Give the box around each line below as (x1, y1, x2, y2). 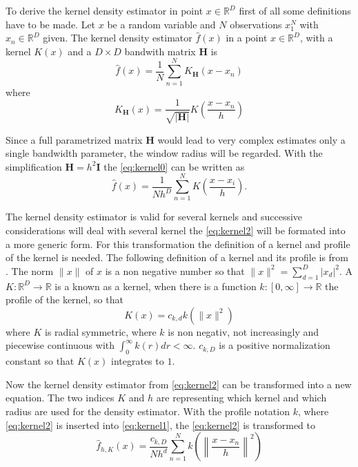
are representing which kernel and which (156, 390, 327, 405)
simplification (6, 159, 62, 173)
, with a (299, 30, 333, 45)
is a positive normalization (219, 338, 330, 352)
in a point (226, 30, 268, 45)
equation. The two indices (6, 390, 115, 405)
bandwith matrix (124, 44, 196, 58)
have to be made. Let (6, 17, 96, 31)
